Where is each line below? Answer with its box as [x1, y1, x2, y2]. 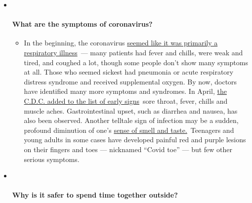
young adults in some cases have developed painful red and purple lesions [24, 134, 246, 145]
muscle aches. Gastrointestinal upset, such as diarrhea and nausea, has [24, 105, 238, 116]
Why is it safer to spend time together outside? [12, 190, 178, 200]
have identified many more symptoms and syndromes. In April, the [24, 86, 227, 96]
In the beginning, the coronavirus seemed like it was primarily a [24, 38, 218, 48]
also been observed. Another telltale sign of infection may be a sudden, [24, 115, 239, 125]
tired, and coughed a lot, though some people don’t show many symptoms [24, 57, 248, 67]
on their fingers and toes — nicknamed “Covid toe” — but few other [24, 144, 233, 154]
